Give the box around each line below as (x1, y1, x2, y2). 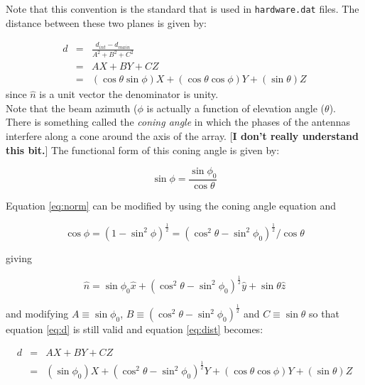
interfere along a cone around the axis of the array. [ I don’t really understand (6, 128, 359, 143)
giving (6, 250, 32, 265)
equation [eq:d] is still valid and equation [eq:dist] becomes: (6, 322, 263, 337)
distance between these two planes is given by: (6, 15, 207, 30)
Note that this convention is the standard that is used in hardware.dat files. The (6, 1, 359, 16)
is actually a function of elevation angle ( (146, 100, 325, 115)
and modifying (6, 306, 69, 321)
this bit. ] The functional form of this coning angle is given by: (6, 142, 280, 157)
